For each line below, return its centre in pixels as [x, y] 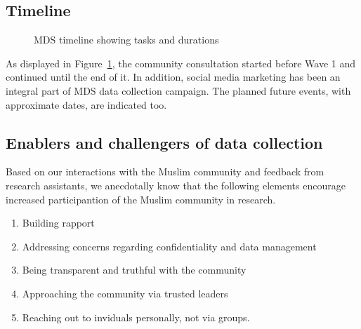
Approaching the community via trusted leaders [125, 293]
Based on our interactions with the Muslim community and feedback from [165, 172]
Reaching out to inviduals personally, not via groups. [136, 317]
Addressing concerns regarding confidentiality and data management [169, 246]
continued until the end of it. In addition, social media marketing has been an [173, 77]
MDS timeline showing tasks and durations [126, 40]
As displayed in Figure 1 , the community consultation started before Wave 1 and [181, 63]
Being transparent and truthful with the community [134, 270]
